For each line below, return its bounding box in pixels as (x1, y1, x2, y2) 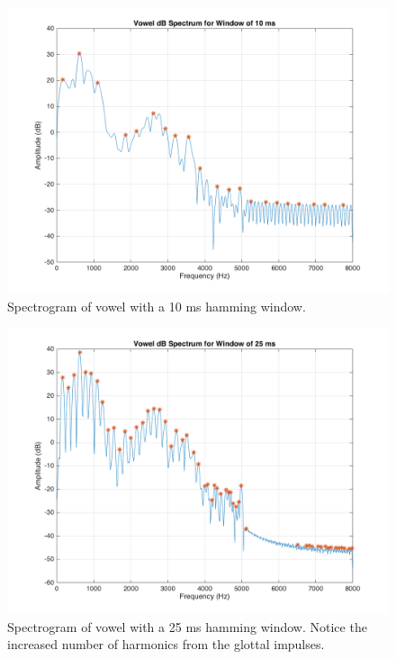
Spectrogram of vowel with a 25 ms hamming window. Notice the (7, 617, 367, 636)
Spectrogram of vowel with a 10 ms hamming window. (7, 296, 306, 315)
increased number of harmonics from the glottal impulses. (7, 635, 325, 654)
